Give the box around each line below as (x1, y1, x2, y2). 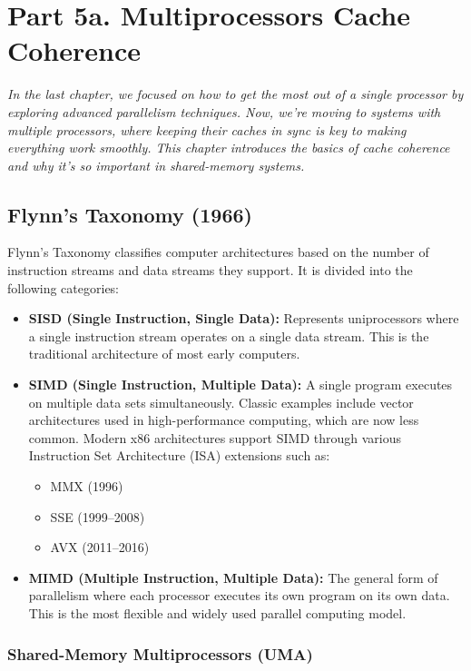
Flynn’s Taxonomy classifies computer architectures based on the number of (7, 242, 429, 261)
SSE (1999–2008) (50, 507, 145, 526)
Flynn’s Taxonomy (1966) (7, 200, 252, 228)
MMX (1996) (50, 477, 123, 496)
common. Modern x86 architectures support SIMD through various (28, 428, 401, 447)
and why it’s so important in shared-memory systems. (7, 155, 305, 174)
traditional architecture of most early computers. (28, 344, 300, 363)
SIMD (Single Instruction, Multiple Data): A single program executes (28, 375, 453, 394)
